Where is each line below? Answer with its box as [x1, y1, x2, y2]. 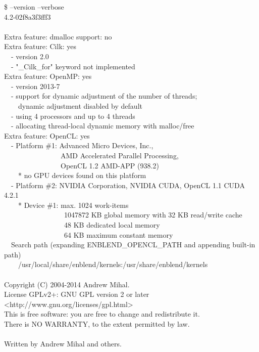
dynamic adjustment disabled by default [18, 100, 142, 111]
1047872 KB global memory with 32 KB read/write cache [64, 209, 242, 220]
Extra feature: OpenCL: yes [4, 130, 90, 141]
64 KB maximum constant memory [64, 229, 173, 240]
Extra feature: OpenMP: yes [4, 71, 92, 81]
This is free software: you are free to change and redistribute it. [4, 309, 200, 319]
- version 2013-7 [11, 80, 60, 91]
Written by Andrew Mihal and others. [4, 338, 122, 349]
